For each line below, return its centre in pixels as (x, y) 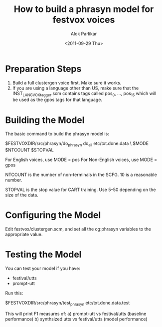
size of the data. (22, 195)
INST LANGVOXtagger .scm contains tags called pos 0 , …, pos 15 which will (84, 94)
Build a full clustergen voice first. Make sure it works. (67, 82)
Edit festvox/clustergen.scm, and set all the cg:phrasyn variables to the (78, 229)
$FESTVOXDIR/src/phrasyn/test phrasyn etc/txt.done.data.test (68, 303)
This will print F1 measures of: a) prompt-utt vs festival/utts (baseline (76, 313)
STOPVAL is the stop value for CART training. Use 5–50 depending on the (81, 190)
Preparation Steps (43, 69)
